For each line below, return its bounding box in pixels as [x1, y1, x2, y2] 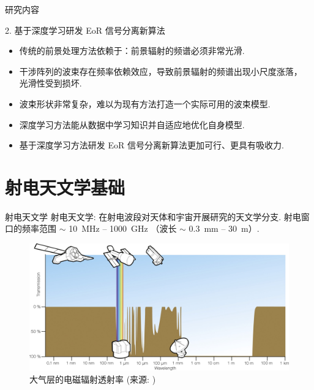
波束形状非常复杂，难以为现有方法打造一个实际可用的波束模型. [19, 97, 271, 110]
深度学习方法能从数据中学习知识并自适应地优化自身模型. [19, 118, 245, 131]
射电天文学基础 [5, 174, 125, 199]
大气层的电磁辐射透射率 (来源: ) [29, 372, 156, 385]
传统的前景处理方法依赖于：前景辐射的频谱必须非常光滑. [19, 44, 245, 57]
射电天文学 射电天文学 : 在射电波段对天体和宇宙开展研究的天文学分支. [5, 210, 282, 223]
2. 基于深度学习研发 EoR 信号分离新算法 [5, 23, 165, 36]
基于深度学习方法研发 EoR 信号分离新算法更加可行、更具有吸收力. [19, 139, 284, 151]
